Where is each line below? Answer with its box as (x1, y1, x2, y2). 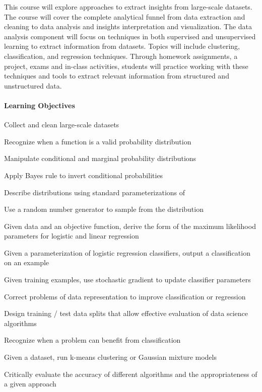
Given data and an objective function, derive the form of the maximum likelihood (4, 220, 256, 231)
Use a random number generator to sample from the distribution (4, 204, 204, 214)
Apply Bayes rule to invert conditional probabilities (4, 170, 163, 180)
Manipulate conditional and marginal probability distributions (4, 153, 196, 164)
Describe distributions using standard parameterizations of (4, 187, 185, 197)
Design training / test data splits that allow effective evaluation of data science (4, 308, 248, 319)
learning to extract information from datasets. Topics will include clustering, (4, 41, 240, 51)
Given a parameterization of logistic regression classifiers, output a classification (4, 247, 250, 258)
